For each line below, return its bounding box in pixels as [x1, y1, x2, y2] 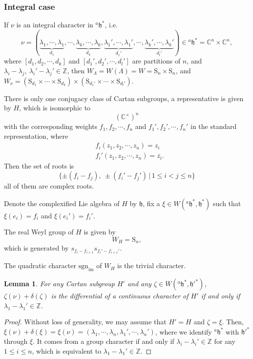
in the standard [190, 121, 237, 131]
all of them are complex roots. [4, 181, 94, 191]
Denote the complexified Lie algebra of [4, 198, 120, 208]
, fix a [143, 198, 160, 208]
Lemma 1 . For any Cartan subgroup [4, 278, 115, 289]
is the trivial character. [117, 260, 186, 271]
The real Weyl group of [4, 227, 74, 237]
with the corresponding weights [4, 121, 98, 131]
